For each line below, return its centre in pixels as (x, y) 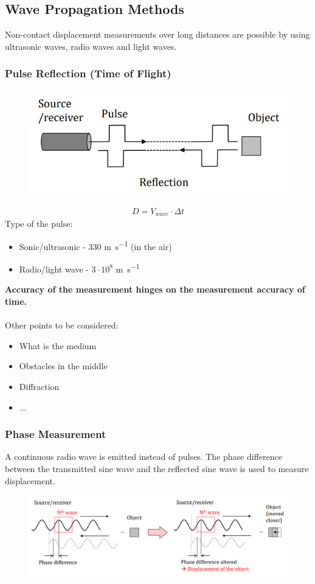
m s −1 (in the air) (138, 245)
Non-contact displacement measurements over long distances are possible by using (157, 34)
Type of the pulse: (39, 224)
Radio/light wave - (54, 269)
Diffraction (39, 386)
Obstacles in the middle (63, 366)
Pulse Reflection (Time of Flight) (88, 73)
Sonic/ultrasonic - (52, 246)
